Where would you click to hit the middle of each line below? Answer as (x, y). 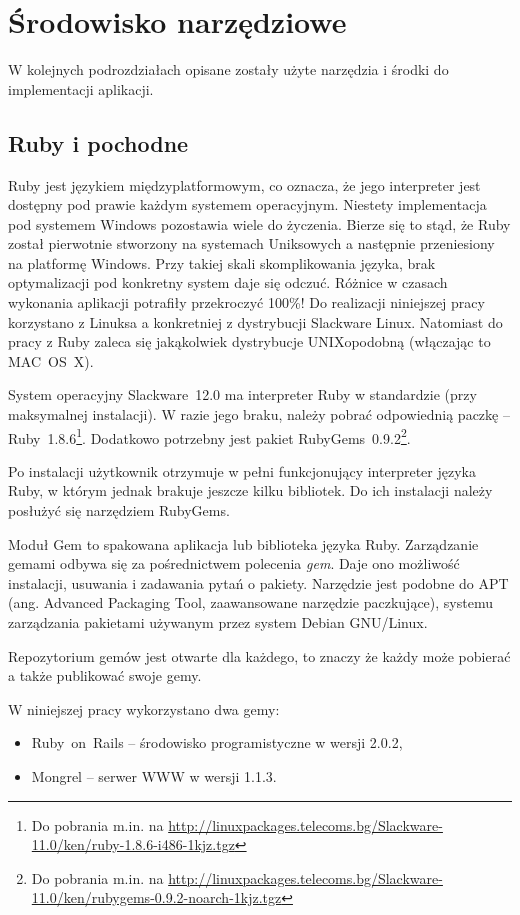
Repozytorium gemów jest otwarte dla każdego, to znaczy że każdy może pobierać (259, 655)
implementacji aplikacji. (81, 88)
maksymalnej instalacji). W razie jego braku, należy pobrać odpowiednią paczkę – (259, 414)
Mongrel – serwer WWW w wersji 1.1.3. (154, 776)
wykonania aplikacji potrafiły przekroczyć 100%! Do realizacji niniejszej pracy (246, 302)
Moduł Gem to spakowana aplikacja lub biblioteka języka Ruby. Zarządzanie (243, 543)
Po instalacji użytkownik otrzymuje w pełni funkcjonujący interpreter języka (242, 470)
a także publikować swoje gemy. (105, 675)
